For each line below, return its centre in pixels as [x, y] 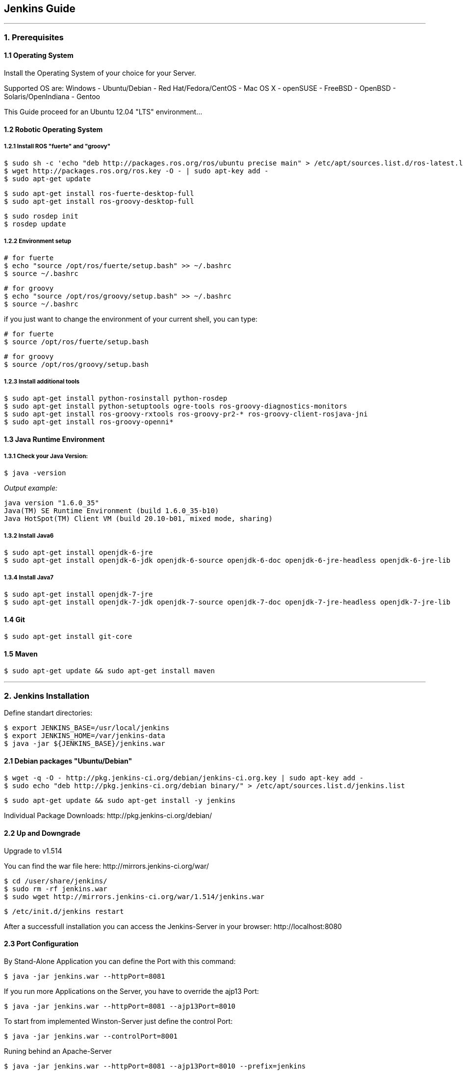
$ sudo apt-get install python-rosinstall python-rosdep [116, 398]
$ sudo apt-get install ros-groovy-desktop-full [99, 202]
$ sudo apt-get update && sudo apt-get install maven [109, 671]
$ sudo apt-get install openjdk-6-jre [78, 553]
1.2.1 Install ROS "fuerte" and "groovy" [57, 147]
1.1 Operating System [39, 55]
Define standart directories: [48, 713]
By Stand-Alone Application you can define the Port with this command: [120, 961]
